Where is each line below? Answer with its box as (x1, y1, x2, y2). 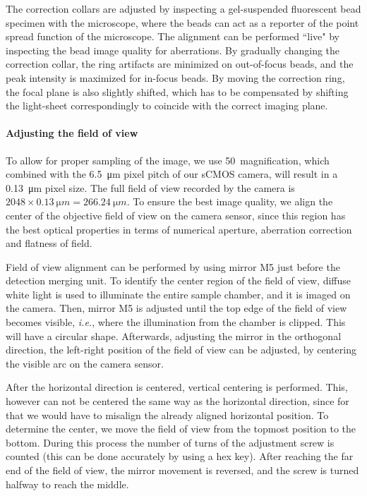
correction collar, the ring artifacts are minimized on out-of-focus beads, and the (6, 56, 354, 71)
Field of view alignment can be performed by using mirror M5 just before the (6, 259, 340, 274)
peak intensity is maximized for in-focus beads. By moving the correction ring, (6, 70, 345, 85)
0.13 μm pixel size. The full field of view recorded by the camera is (6, 180, 295, 195)
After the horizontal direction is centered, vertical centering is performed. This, (6, 380, 348, 394)
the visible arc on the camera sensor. (6, 356, 164, 370)
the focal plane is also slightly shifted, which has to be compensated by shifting (6, 84, 349, 99)
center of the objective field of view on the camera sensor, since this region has (6, 207, 346, 222)
